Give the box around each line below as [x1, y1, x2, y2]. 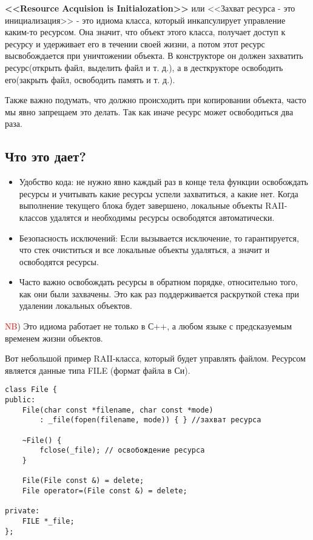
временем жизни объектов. [5, 331, 103, 344]
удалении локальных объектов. [19, 299, 132, 312]
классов [19, 211, 47, 223]
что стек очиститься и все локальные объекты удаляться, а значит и [19, 243, 270, 256]
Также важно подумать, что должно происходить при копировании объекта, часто [5, 93, 306, 106]
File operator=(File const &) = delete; [22, 487, 187, 496]
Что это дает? [5, 147, 86, 166]
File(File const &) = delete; [22, 476, 144, 485]
